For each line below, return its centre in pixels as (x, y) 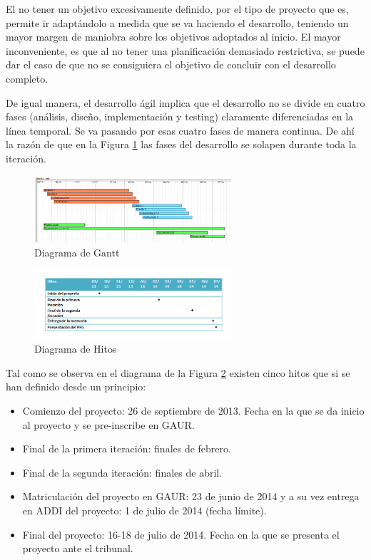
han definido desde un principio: (76, 387)
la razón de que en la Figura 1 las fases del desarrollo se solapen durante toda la (181, 144)
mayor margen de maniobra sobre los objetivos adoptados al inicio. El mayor (173, 37)
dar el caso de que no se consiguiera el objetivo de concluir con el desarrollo (171, 64)
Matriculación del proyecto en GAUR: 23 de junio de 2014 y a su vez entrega (191, 496)
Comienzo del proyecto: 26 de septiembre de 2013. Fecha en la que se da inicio (193, 410)
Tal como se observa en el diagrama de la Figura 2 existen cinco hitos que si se (178, 372)
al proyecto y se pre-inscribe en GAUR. (108, 424)
